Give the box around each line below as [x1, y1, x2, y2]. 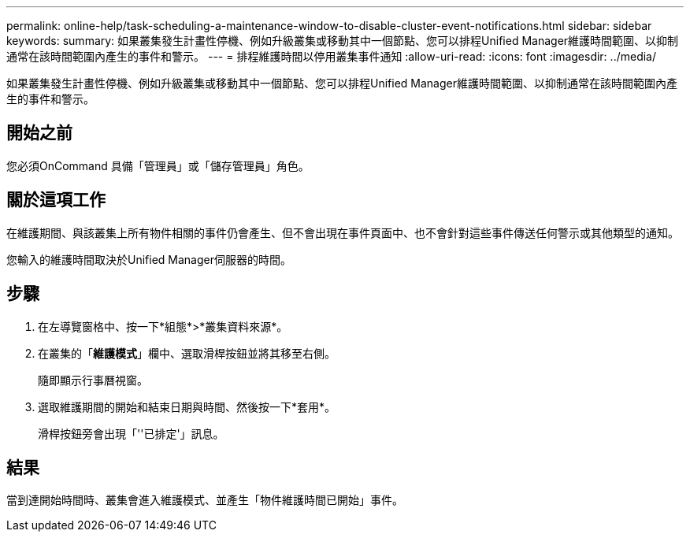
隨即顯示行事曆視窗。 [38, 373, 148, 387]
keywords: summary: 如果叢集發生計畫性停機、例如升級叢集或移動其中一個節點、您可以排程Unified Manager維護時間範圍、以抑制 [6, 34, 679, 47]
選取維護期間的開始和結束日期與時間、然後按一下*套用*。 [38, 399, 336, 414]
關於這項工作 [6, 190, 106, 210]
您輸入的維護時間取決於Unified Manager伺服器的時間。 [6, 252, 291, 266]
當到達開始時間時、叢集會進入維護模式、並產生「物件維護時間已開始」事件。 [6, 493, 403, 507]
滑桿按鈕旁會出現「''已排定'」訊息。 [38, 426, 224, 440]
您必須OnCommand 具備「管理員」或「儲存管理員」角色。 [6, 158, 310, 173]
